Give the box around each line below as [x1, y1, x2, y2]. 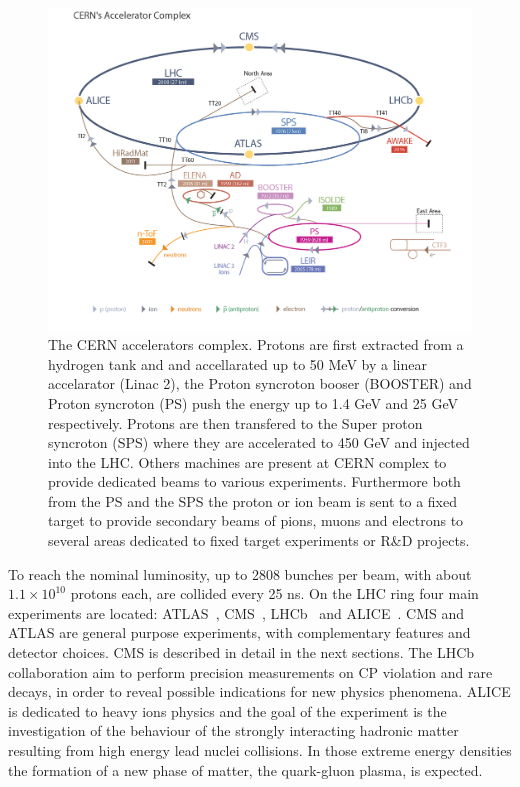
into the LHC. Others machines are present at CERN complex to [48, 451, 447, 472]
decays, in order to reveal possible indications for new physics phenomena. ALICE [8, 681, 511, 702]
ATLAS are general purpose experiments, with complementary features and [8, 622, 471, 643]
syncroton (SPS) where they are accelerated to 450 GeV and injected [48, 432, 470, 453]
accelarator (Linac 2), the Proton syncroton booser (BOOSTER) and [48, 373, 472, 394]
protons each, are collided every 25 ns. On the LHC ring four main [70, 583, 479, 604]
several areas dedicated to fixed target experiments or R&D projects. [48, 530, 470, 551]
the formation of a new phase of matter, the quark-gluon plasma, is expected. [8, 759, 483, 780]
